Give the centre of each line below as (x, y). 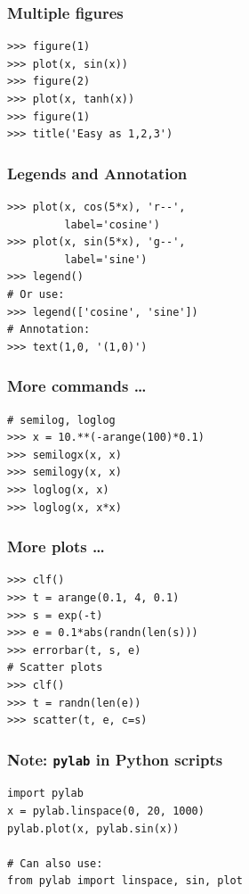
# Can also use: (55, 863)
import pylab (45, 794)
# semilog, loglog (61, 420)
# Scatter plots (55, 668)
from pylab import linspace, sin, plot (125, 881)
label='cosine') (112, 224)
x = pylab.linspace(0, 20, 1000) (106, 811)
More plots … (56, 546)
